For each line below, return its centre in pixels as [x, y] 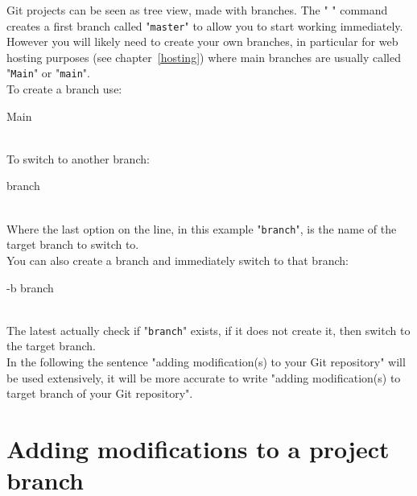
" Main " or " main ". [48, 73]
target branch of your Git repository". [100, 393]
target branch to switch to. [73, 244]
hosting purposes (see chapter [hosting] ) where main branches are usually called [204, 57]
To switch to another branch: [78, 158]
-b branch [30, 287]
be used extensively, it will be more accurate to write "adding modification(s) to [204, 377]
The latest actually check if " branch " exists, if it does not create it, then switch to [208, 330]
